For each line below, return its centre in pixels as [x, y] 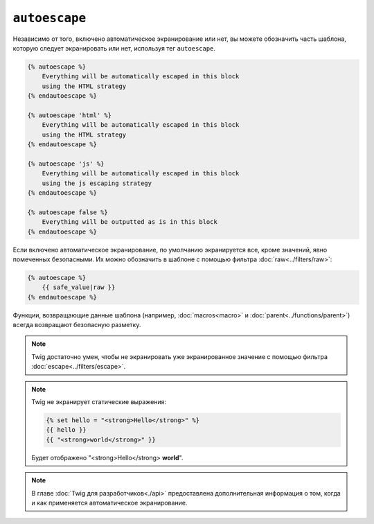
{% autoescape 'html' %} [70, 115]
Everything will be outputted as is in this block [130, 222]
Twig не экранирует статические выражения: [99, 402]
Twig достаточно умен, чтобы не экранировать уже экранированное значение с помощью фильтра [180, 356]
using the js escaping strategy [97, 183]
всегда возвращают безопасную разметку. [77, 325]
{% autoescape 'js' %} [66, 164]
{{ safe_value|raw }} [79, 287]
